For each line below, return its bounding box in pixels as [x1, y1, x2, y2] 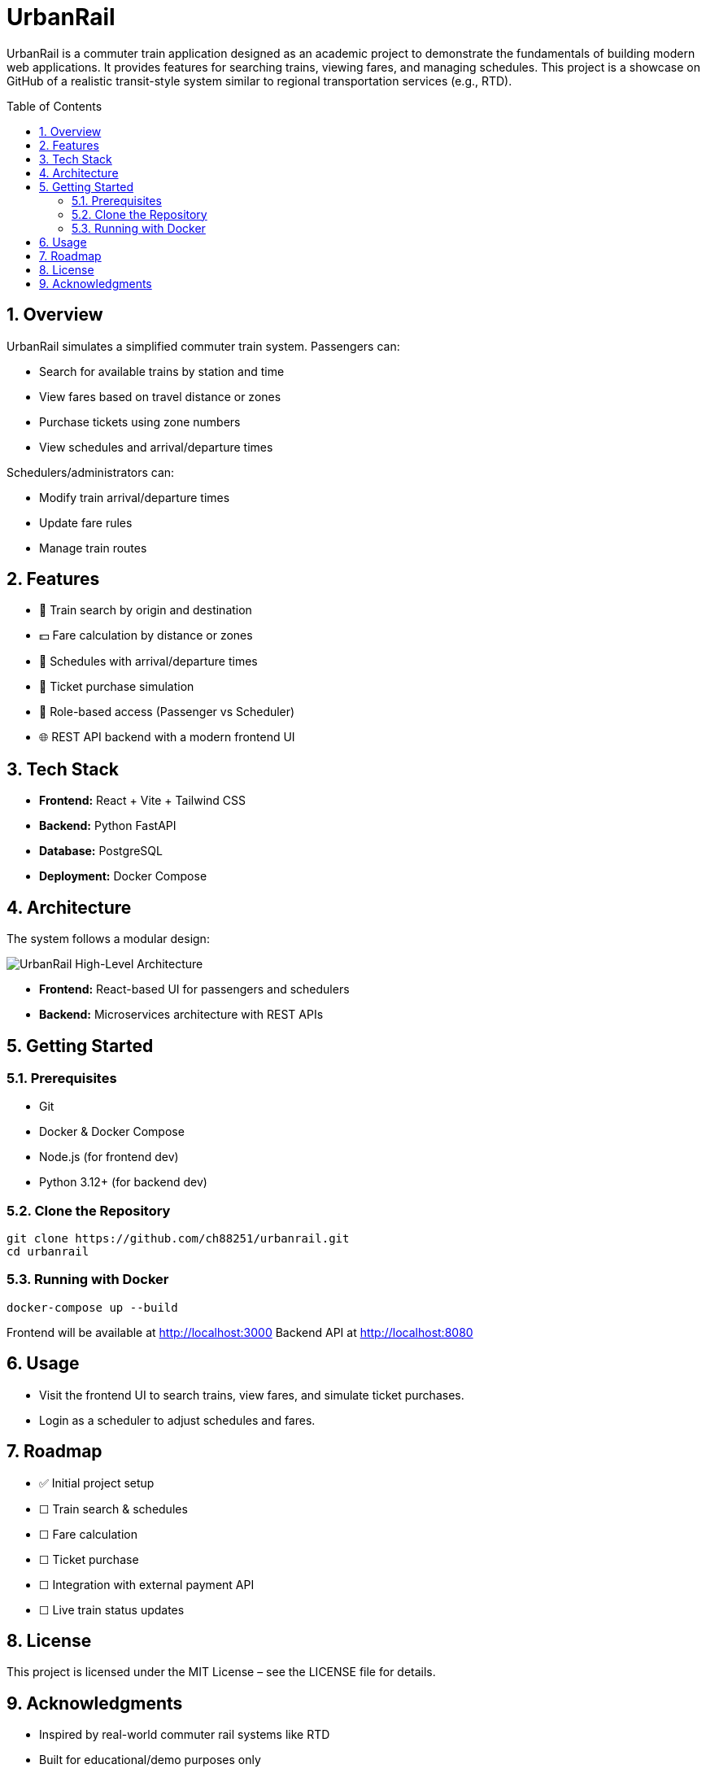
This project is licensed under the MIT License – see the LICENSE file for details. [7, 1665, 436, 1679]
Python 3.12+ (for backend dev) [39, 1175, 207, 1190]
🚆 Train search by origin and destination [39, 603, 252, 618]
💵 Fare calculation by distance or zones [39, 628, 253, 643]
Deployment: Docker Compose [39, 869, 207, 884]
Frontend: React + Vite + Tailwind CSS [39, 793, 246, 808]
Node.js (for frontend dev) [39, 1150, 179, 1164]
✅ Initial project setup [39, 1475, 155, 1490]
